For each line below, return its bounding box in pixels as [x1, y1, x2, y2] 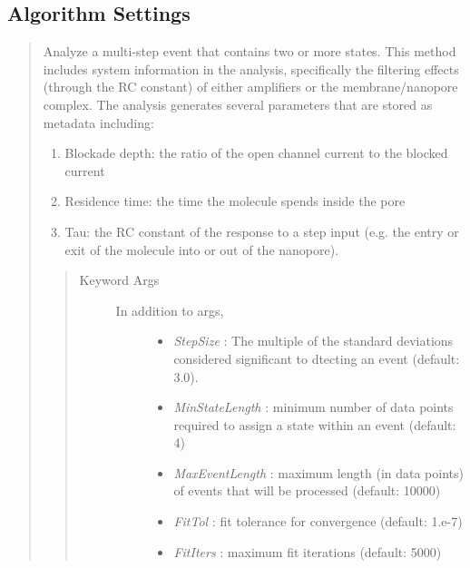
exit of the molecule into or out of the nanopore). [64, 240, 339, 259]
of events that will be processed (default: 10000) [173, 481, 441, 500]
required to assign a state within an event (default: [173, 415, 456, 434]
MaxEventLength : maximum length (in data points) [173, 463, 464, 482]
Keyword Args [79, 270, 160, 289]
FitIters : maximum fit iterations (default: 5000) [173, 542, 442, 561]
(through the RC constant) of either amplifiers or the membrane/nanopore [43, 77, 458, 96]
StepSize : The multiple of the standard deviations [173, 331, 454, 350]
